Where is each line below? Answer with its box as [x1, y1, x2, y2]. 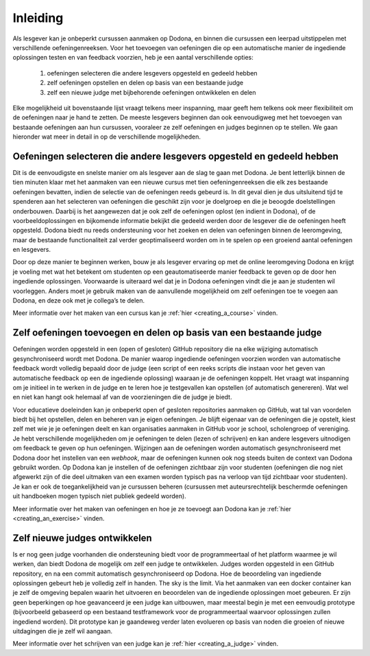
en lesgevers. [12, 246, 51, 254]
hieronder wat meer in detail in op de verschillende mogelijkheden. [12, 132, 201, 141]
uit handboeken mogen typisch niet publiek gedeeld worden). [12, 492, 186, 500]
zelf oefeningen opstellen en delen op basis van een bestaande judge [47, 79, 243, 87]
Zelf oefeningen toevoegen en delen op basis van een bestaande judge [12, 327, 322, 339]
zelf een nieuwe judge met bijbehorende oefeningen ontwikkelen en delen [47, 88, 256, 96]
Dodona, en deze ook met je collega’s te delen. [12, 296, 145, 305]
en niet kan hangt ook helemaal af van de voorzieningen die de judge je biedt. [12, 393, 232, 401]
